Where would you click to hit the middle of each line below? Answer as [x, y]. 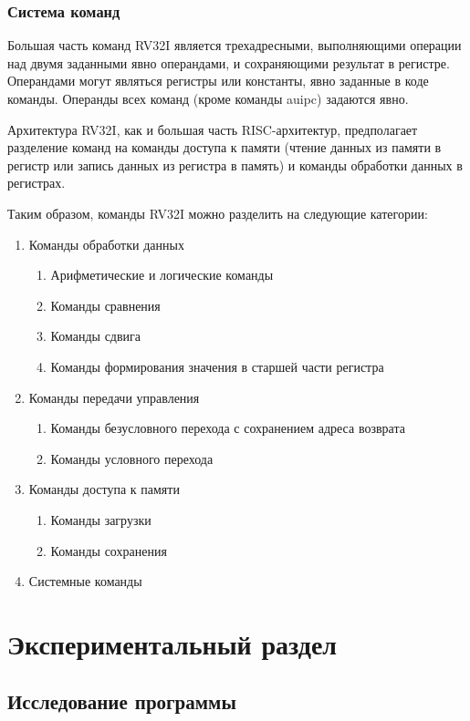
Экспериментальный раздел [172, 643]
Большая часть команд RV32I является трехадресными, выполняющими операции [235, 45]
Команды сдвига [96, 336]
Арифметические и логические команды [162, 275]
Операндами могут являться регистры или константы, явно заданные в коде [218, 81]
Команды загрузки [101, 519]
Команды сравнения [105, 305]
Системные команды [85, 581]
